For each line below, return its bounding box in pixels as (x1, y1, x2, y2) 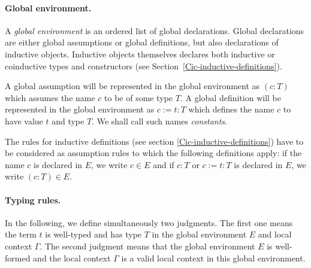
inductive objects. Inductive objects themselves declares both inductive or (5, 47, 275, 60)
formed (5, 251, 31, 264)
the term (5, 228, 37, 240)
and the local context (33, 251, 111, 264)
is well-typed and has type (45, 228, 142, 240)
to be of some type (104, 91, 173, 103)
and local (258, 228, 292, 240)
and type (52, 114, 84, 127)
